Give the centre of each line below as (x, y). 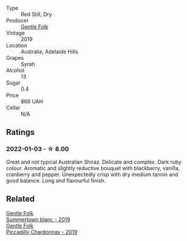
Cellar (13, 108)
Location (17, 45)
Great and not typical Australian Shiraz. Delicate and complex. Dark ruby (94, 162)
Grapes (15, 58)
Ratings (21, 132)
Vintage (16, 33)
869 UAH (32, 101)
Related (21, 199)
